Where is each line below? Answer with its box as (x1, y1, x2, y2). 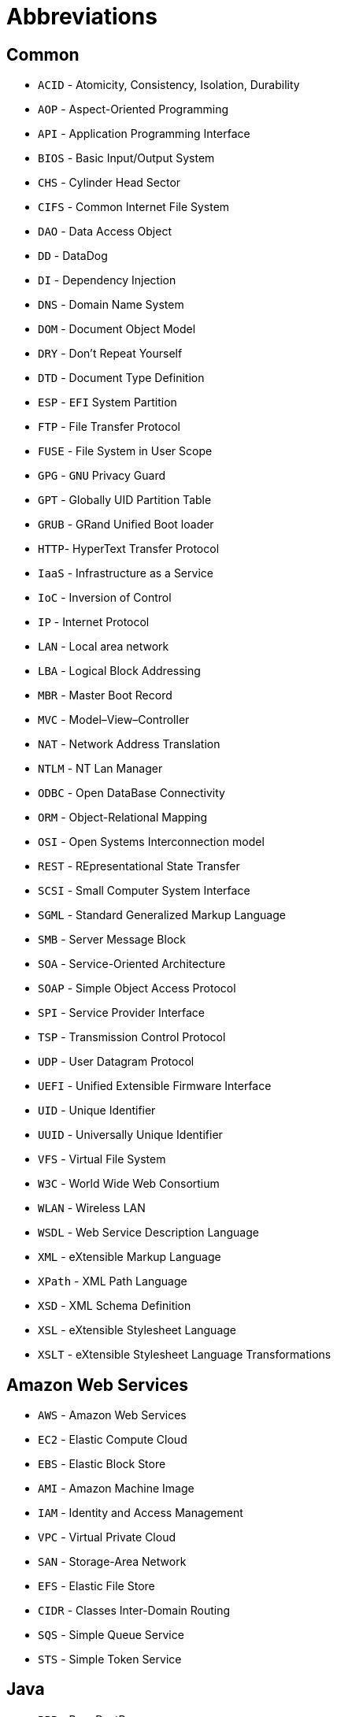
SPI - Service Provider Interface (38, 1006, 206, 1020)
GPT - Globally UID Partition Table (38, 493, 212, 507)
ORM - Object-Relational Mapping (38, 810, 208, 825)
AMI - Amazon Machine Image (38, 1482, 194, 1496)
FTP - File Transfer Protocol (38, 420, 180, 434)
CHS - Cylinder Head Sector (38, 176, 181, 190)
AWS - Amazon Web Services (38, 1408, 187, 1422)
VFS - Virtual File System (38, 1152, 166, 1166)
